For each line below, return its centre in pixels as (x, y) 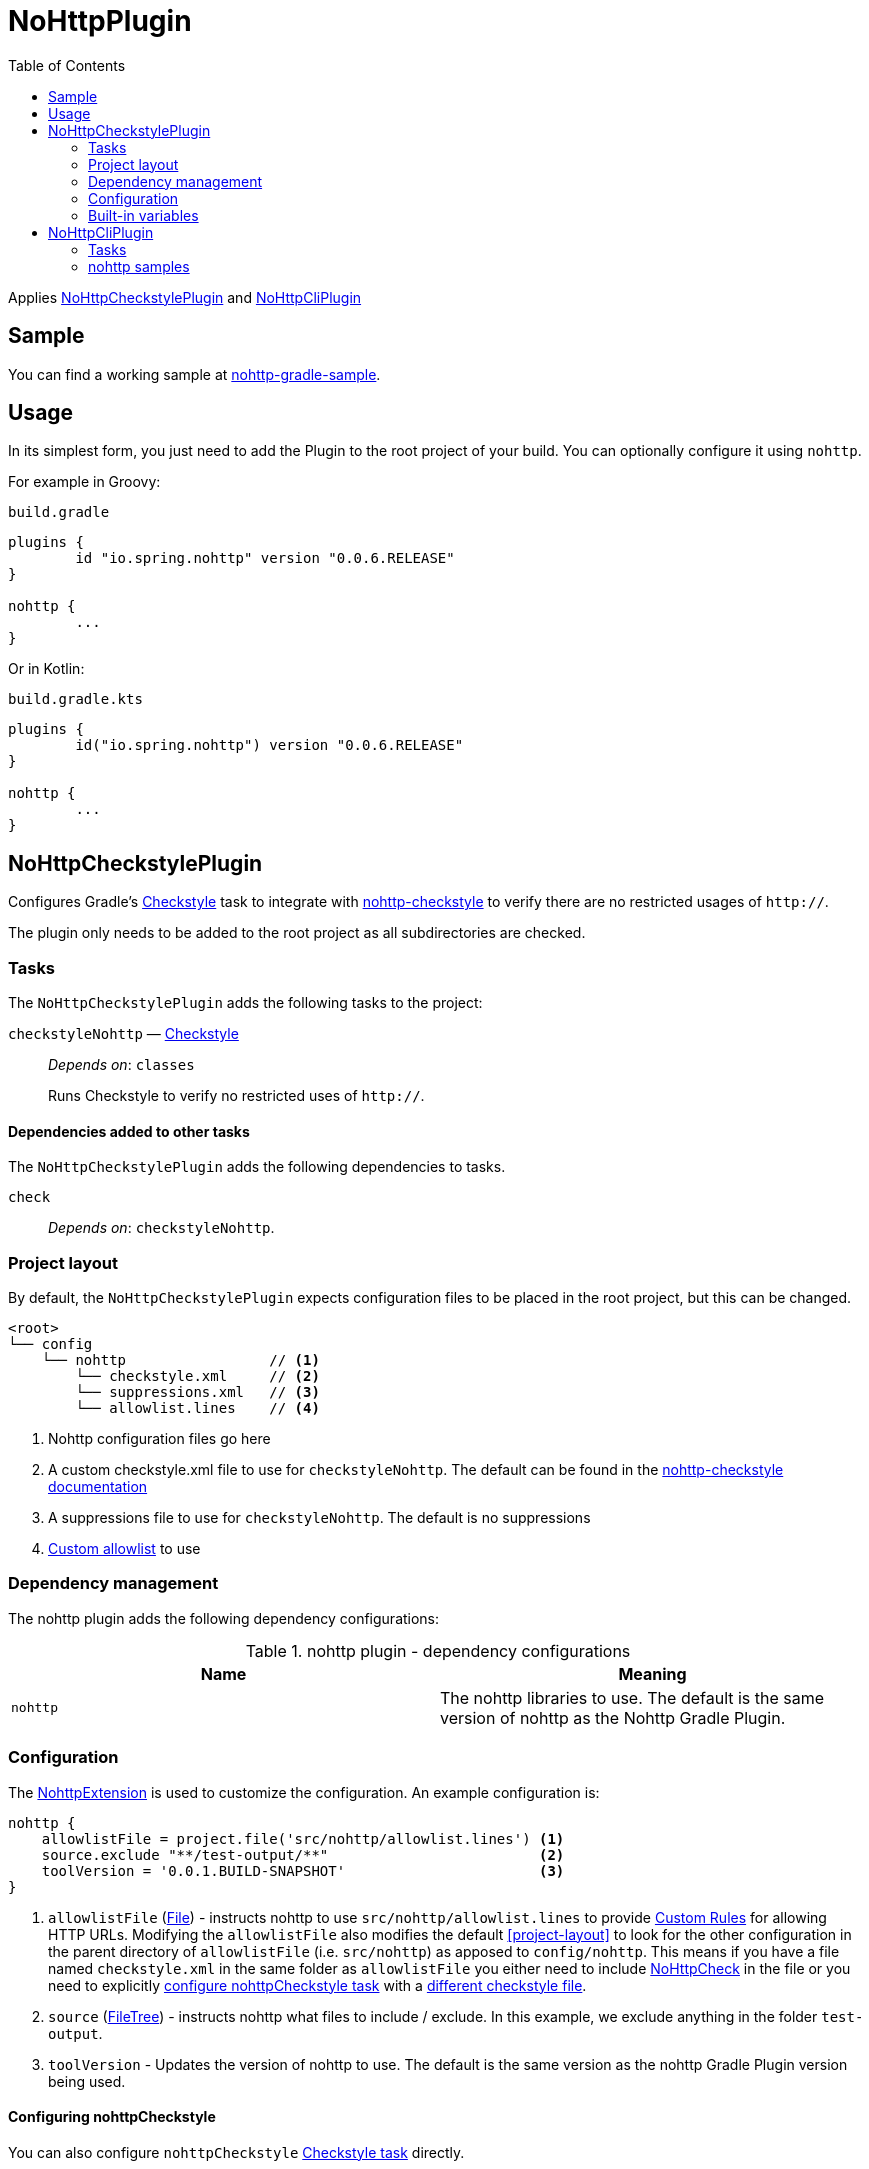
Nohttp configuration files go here (159, 1438)
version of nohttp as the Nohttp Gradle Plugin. (613, 1717)
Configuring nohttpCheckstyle (112, 2117)
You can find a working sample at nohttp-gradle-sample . (194, 374)
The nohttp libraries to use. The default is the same (632, 1697)
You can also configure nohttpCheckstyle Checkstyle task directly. (236, 2152)
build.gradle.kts (75, 699)
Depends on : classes (121, 1065)
